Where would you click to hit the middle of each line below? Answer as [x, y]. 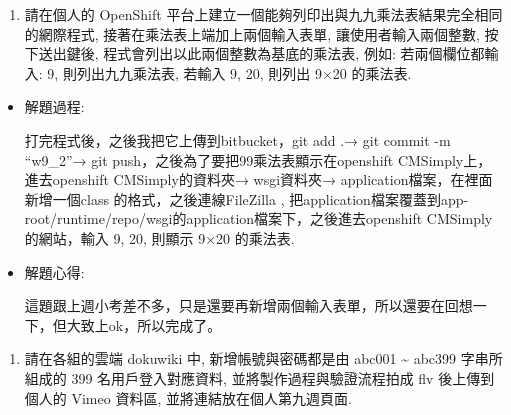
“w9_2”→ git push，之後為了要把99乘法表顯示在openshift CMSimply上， [258, 159]
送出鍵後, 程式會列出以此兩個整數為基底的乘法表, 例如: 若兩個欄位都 [261, 53]
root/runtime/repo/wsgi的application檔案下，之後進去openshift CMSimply [258, 218]
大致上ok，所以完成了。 [144, 324]
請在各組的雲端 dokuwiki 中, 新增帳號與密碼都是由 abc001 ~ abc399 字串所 [263, 358]
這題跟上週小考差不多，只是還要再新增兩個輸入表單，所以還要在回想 [248, 305]
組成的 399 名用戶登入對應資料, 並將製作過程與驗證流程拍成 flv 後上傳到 [259, 377]
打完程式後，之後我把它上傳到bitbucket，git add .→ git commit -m [237, 139]
